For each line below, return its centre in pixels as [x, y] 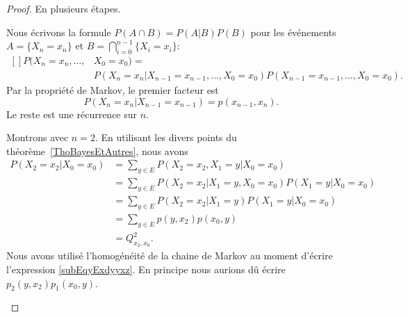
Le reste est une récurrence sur [72, 114]
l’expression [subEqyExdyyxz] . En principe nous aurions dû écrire [146, 269]
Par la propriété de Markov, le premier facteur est [113, 90]
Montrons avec [38, 137]
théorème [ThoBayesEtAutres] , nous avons [97, 151]
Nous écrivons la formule [59, 32]
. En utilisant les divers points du [166, 137]
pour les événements [293, 32]
